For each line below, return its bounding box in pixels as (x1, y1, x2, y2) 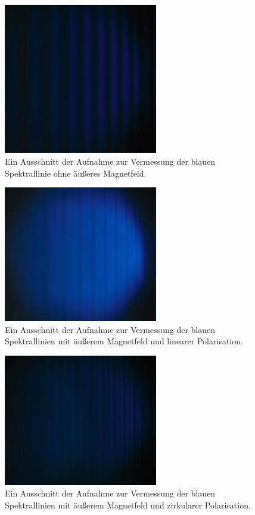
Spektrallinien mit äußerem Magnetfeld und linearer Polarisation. (5, 335, 243, 347)
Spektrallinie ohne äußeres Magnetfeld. (5, 166, 147, 179)
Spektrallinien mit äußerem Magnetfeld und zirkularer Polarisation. (5, 498, 251, 511)
